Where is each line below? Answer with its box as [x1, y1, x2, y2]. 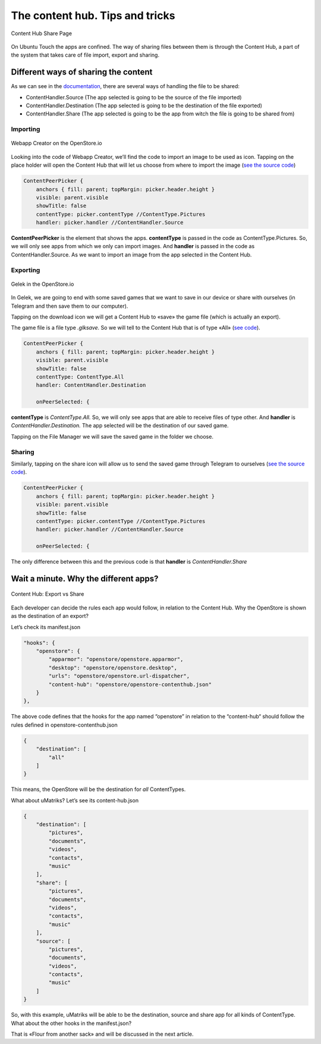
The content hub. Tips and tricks [11, 9, 175, 22]
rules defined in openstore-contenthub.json [11, 721, 118, 729]
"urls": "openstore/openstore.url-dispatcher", [48, 673, 190, 680]
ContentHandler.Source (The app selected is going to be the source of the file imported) [26, 93, 242, 101]
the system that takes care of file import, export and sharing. [11, 51, 160, 59]
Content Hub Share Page [11, 30, 73, 37]
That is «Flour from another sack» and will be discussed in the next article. [11, 1030, 194, 1038]
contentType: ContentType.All [36, 373, 124, 380]
